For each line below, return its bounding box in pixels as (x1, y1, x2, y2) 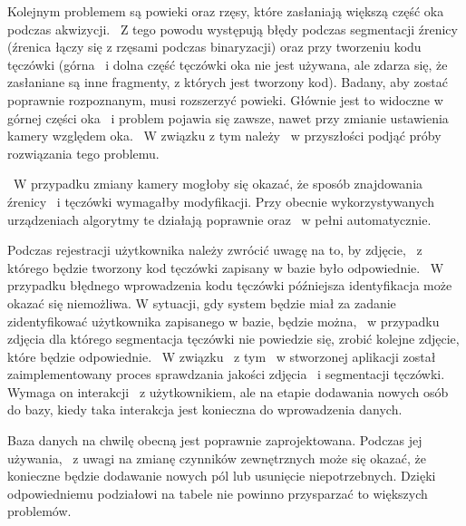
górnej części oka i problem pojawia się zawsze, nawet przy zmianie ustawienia (7, 108, 449, 127)
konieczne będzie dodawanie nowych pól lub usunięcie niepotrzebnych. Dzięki (7, 466, 436, 485)
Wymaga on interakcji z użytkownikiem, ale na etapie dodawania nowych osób (7, 382, 449, 401)
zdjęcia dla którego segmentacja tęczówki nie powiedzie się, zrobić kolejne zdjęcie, (7, 329, 460, 348)
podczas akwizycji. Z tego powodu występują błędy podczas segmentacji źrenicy (7, 19, 458, 38)
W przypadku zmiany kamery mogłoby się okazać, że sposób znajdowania (13, 174, 423, 193)
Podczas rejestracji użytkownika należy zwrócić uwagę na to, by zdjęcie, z (7, 240, 422, 259)
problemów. (7, 502, 72, 521)
